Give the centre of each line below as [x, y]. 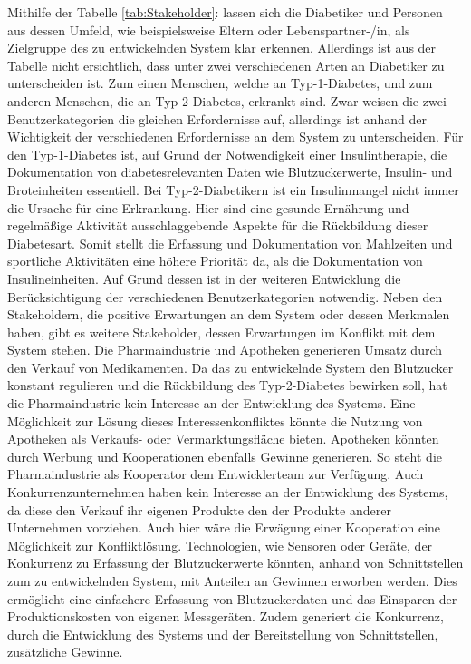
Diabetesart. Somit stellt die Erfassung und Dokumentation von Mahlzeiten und [230, 243]
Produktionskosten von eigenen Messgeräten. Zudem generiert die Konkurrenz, [226, 616]
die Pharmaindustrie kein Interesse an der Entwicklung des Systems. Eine [211, 403]
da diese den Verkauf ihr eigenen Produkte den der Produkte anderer [199, 509]
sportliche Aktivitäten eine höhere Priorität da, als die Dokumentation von [215, 261]
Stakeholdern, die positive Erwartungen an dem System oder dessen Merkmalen [229, 314]
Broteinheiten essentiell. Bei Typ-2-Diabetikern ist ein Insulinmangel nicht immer [233, 189]
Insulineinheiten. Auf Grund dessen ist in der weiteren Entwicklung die [204, 278]
